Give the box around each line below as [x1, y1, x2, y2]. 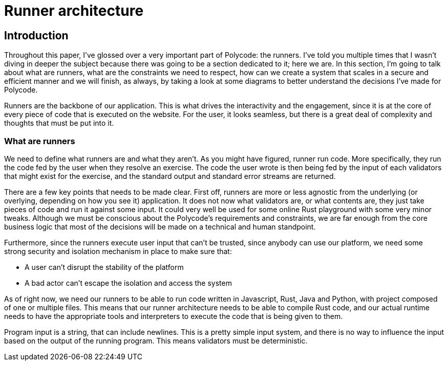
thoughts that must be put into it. [4, 119, 114, 128]
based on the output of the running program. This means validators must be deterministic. [4, 336, 308, 345]
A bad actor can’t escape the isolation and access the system [25, 278, 232, 287]
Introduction [4, 29, 69, 42]
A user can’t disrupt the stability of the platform [25, 262, 184, 271]
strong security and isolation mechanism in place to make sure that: [4, 246, 232, 256]
